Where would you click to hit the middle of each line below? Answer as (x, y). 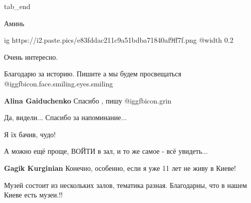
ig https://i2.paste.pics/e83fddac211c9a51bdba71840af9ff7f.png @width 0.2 (119, 40)
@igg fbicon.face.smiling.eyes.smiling (59, 83)
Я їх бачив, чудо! (30, 134)
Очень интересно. (31, 57)
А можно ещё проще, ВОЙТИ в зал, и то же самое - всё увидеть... (106, 151)
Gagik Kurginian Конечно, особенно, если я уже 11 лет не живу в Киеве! (120, 168)
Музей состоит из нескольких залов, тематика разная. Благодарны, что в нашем (125, 185)
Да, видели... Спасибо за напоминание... (66, 117)
